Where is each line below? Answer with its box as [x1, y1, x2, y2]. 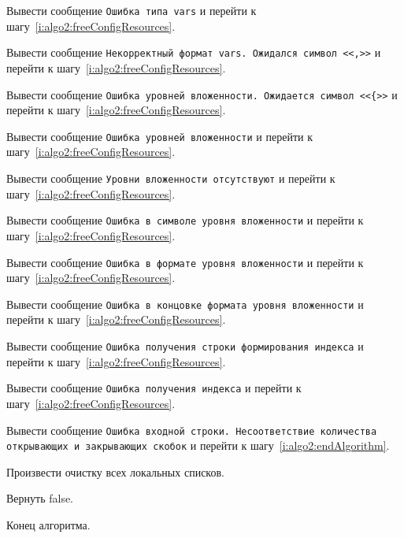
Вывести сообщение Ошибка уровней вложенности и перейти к [6, 128, 313, 144]
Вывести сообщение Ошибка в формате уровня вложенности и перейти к [6, 254, 364, 270]
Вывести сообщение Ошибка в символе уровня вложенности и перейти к [6, 212, 364, 228]
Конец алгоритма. [6, 517, 91, 532]
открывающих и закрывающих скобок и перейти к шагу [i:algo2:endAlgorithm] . [6, 437, 390, 454]
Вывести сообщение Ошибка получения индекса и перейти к [6, 380, 302, 396]
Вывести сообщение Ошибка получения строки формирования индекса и [6, 338, 364, 354]
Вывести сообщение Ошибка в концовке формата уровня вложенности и [6, 295, 364, 312]
